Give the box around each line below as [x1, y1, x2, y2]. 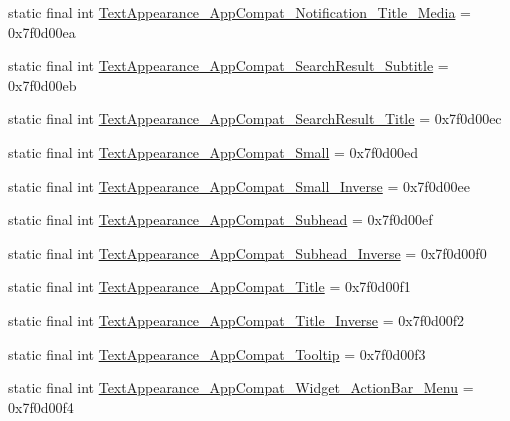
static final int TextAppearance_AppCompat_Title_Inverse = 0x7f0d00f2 [8, 309, 465, 330]
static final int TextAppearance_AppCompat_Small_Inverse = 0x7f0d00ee [8, 175, 470, 196]
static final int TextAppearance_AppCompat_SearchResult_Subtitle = [8, 55, 449, 76]
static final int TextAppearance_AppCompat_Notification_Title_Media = [8, 2, 471, 22]
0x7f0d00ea [8, 21, 76, 42]
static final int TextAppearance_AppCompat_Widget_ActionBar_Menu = [8, 377, 474, 398]
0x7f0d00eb [8, 74, 77, 95]
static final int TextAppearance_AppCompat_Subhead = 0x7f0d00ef [8, 209, 433, 230]
